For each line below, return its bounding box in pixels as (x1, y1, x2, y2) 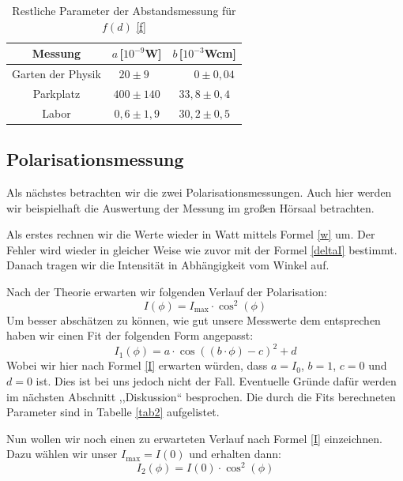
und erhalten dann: (189, 445, 281, 462)
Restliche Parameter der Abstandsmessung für (12, 2, 236, 18)
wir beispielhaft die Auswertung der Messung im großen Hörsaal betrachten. (6, 199, 375, 216)
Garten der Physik (12, 66, 101, 82)
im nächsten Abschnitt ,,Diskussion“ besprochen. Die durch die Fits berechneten (6, 388, 396, 404)
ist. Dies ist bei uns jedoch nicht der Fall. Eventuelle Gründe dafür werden (36, 372, 397, 389)
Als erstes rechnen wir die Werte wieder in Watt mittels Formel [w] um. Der (6, 226, 375, 242)
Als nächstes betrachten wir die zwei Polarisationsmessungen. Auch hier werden (6, 184, 392, 201)
